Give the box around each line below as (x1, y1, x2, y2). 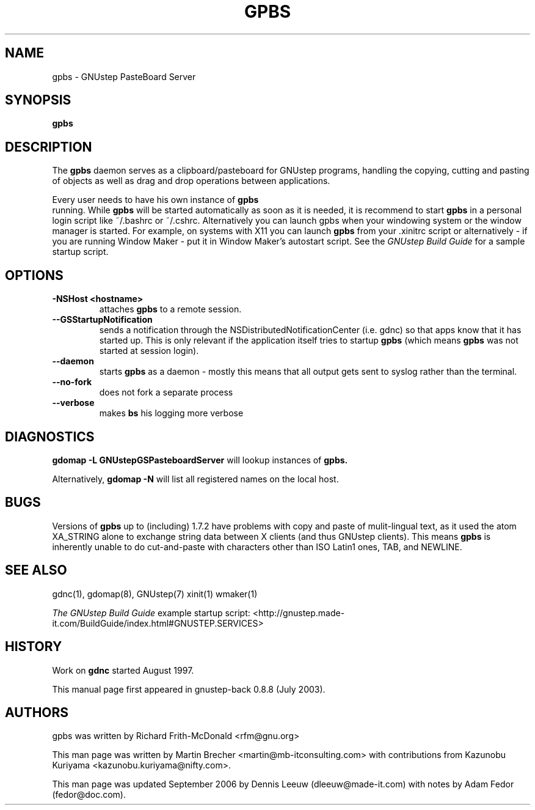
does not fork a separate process (99, 387, 233, 398)
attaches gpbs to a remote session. (99, 304, 242, 315)
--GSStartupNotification (52, 314, 153, 325)
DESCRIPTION (5, 139, 92, 155)
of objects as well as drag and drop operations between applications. (52, 175, 330, 186)
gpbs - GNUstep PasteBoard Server (52, 71, 196, 82)
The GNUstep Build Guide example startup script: (52, 607, 250, 618)
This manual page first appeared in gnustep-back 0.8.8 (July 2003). (52, 683, 326, 694)
